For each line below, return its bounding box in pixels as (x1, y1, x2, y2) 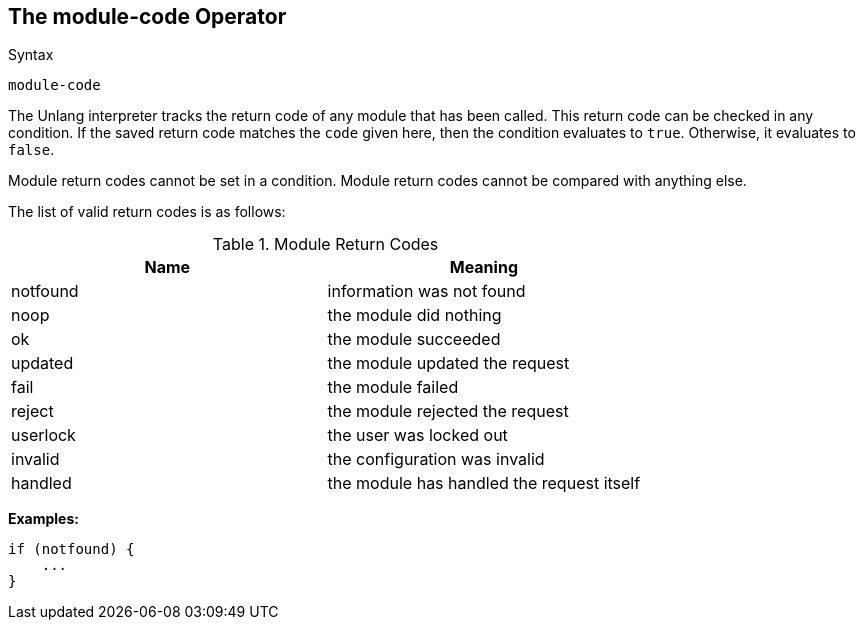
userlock (11, 425, 76, 446)
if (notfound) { (8, 541, 135, 558)
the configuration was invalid (327, 449, 545, 470)
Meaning (449, 257, 518, 278)
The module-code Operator (8, 4, 287, 29)
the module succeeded (327, 329, 501, 350)
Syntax (8, 46, 54, 64)
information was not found (327, 281, 526, 302)
